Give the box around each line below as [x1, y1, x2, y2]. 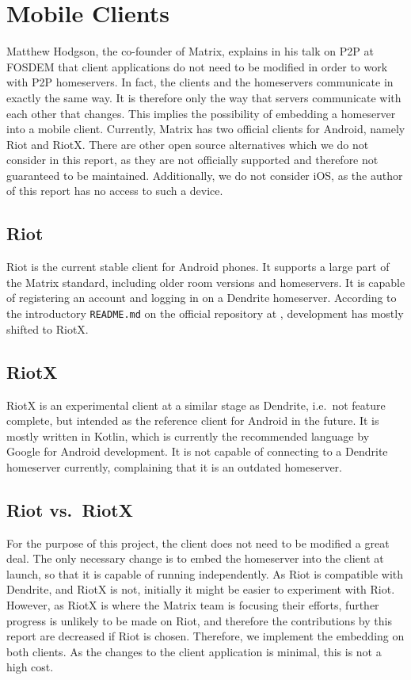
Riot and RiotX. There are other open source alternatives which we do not [6, 136, 369, 152]
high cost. [6, 659, 54, 675]
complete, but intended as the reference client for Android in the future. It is [6, 412, 379, 429]
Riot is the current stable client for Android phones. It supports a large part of [6, 258, 390, 275]
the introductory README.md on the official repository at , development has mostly [6, 305, 404, 322]
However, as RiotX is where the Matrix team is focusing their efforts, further [6, 597, 379, 613]
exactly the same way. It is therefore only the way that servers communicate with [6, 89, 401, 105]
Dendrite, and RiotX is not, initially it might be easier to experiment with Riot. [6, 581, 395, 598]
